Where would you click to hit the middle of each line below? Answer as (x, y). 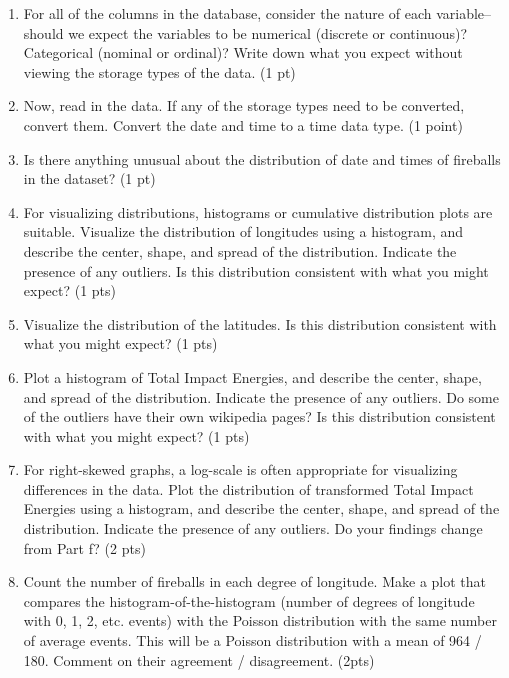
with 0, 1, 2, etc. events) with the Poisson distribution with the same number (260, 620)
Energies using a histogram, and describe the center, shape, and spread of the (261, 508)
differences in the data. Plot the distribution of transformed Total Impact (248, 488)
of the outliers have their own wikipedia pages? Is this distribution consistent (259, 416)
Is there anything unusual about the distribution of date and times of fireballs (262, 158)
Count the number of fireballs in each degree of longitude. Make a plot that (255, 581)
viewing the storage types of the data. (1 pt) (159, 71)
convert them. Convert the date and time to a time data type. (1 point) (243, 124)
